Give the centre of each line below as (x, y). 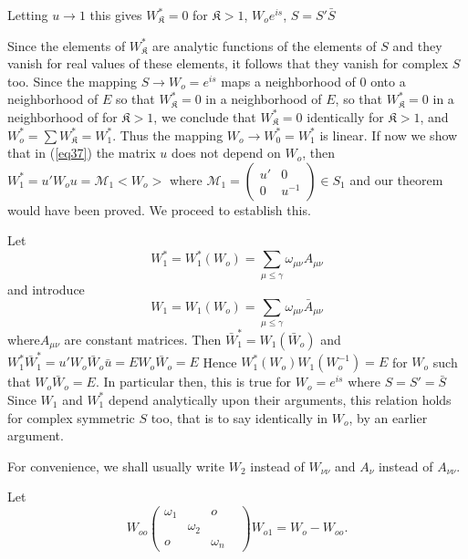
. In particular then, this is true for (193, 382)
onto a (388, 81)
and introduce (46, 289)
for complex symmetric (71, 417)
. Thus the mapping (168, 135)
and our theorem (396, 179)
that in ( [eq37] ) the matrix (82, 153)
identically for (345, 116)
